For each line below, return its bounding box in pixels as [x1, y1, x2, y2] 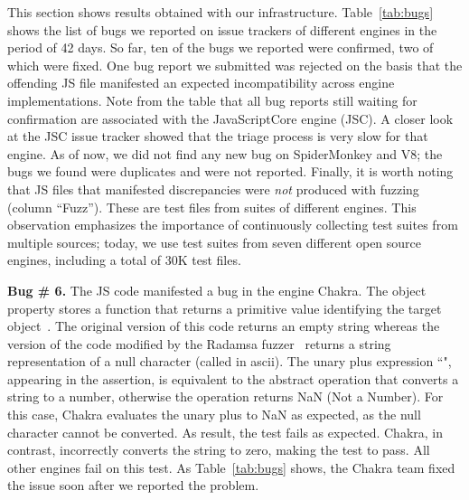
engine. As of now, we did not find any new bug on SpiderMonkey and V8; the [7, 144, 443, 163]
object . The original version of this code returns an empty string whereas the [7, 316, 440, 335]
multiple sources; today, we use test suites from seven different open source [7, 232, 422, 251]
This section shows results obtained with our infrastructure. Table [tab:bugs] [7, 3, 434, 21]
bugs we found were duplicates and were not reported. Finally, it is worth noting [7, 162, 454, 181]
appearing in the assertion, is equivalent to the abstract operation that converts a [7, 369, 459, 388]
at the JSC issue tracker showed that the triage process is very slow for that [7, 127, 428, 146]
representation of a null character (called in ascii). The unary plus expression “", [7, 352, 452, 371]
